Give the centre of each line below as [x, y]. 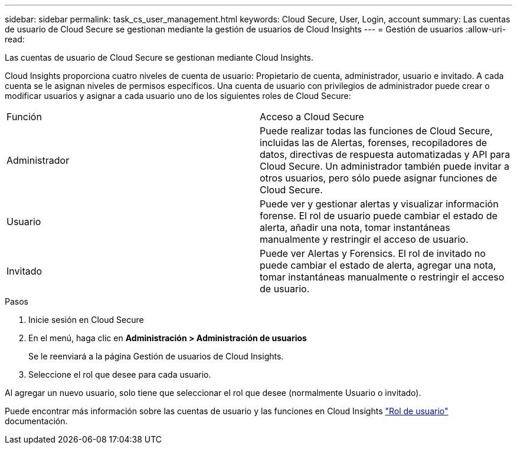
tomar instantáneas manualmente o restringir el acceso [382, 277]
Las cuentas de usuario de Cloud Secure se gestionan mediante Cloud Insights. [159, 57]
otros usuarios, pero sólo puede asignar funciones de [379, 178]
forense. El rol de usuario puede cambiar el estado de [379, 216]
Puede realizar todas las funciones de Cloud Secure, [376, 131]
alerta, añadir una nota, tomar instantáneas [355, 227]
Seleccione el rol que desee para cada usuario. [120, 374]
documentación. [36, 421]
